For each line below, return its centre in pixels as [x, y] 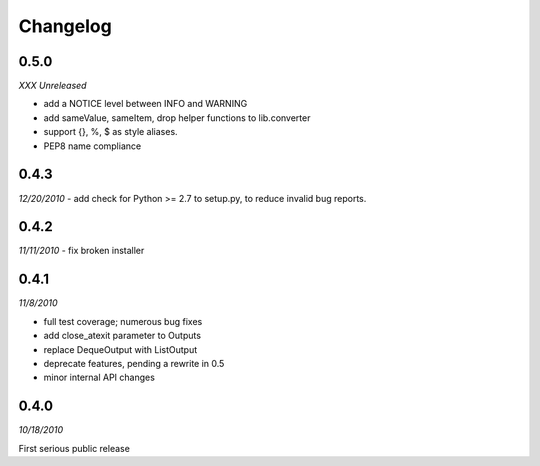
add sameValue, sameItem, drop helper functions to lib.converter [177, 117]
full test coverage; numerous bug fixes [123, 321]
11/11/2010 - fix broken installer [81, 251]
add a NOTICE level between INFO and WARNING [145, 104]
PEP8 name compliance [92, 146]
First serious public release [74, 448]
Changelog [65, 26]
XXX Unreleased [52, 86]
